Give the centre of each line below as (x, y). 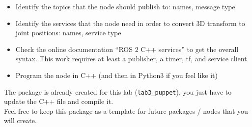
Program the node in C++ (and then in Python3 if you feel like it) (116, 75)
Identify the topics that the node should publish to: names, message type (125, 6)
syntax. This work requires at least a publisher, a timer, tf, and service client (131, 59)
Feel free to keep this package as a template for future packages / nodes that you (126, 111)
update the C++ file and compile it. (59, 101)
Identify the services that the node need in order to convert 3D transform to (130, 23)
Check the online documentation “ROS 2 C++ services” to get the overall (127, 49)
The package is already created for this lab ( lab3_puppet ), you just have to (118, 91)
